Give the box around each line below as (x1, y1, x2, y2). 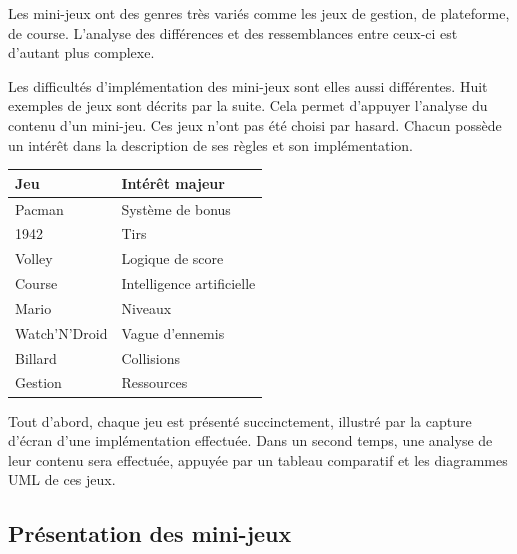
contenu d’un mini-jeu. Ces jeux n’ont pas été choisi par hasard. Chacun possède (8, 114, 502, 135)
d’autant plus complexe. (8, 42, 155, 63)
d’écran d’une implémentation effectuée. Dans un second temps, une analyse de (8, 430, 493, 451)
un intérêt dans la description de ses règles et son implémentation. (8, 134, 413, 155)
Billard (15, 347, 57, 368)
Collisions (121, 347, 180, 368)
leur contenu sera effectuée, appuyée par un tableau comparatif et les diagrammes (8, 449, 508, 470)
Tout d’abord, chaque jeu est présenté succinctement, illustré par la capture (8, 410, 472, 431)
